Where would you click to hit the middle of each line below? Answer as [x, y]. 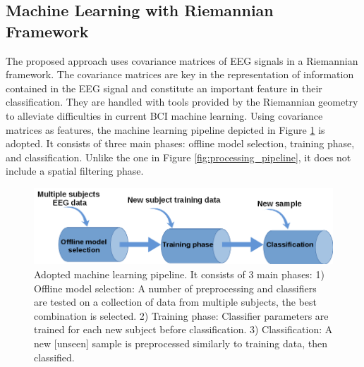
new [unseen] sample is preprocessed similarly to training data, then [181, 343]
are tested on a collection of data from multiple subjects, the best [175, 302]
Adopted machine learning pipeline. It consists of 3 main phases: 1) [179, 274]
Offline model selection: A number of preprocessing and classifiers [175, 288]
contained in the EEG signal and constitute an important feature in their [164, 88]
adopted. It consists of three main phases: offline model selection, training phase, [180, 143]
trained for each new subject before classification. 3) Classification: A [183, 329]
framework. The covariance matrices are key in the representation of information [180, 74]
